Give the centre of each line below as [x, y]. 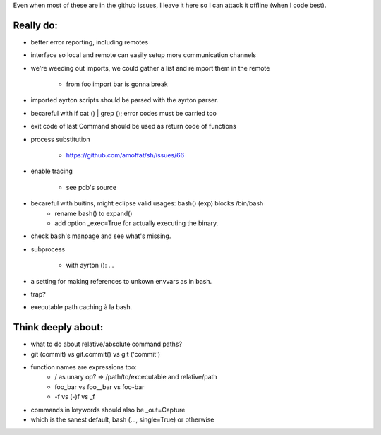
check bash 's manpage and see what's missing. [101, 236]
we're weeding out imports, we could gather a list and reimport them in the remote [150, 68]
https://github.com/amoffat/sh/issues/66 [125, 155]
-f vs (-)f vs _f [75, 397]
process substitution [60, 139]
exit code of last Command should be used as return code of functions [133, 126]
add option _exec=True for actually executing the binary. [137, 223]
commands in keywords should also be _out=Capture [108, 410]
